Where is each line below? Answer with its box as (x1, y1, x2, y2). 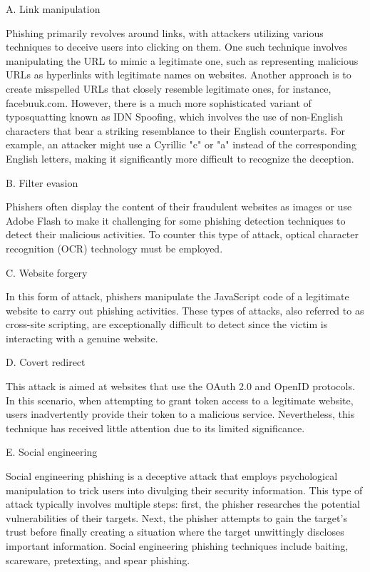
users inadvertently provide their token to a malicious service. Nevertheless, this (6, 407, 355, 422)
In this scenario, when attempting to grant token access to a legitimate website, (6, 392, 354, 407)
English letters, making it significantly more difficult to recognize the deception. (6, 150, 354, 165)
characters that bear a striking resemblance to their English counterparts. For (6, 123, 345, 138)
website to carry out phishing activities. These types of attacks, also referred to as (6, 302, 364, 317)
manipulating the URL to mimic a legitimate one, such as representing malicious (6, 53, 359, 68)
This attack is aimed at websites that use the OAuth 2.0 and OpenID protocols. (6, 379, 355, 394)
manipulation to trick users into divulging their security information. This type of (6, 482, 363, 497)
